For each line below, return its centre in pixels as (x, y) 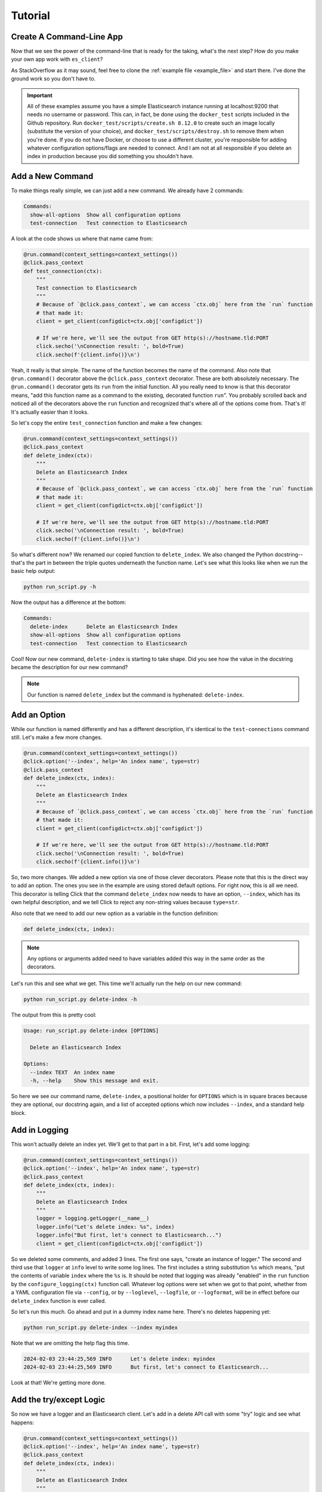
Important (40, 95)
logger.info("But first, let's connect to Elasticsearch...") (129, 1235)
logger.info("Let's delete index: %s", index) (106, 1227)
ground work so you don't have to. (53, 79)
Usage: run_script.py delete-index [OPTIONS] (91, 1030)
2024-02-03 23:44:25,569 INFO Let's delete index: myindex (120, 1359)
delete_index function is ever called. (59, 1300)
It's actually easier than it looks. (50, 412)
